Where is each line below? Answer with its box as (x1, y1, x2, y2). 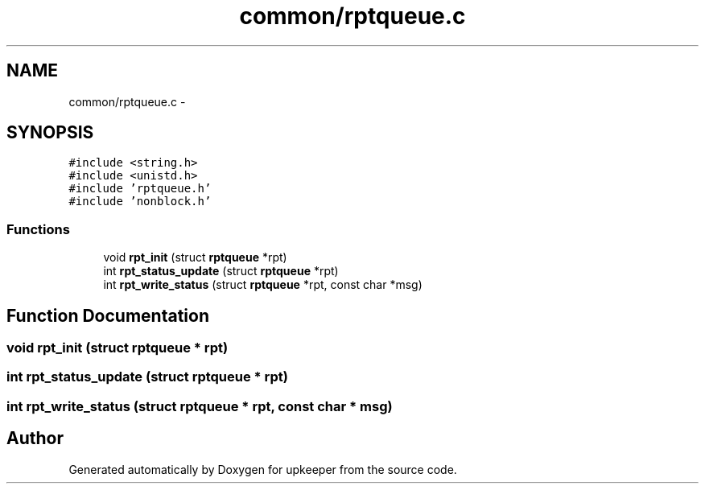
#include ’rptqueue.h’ (68, 182, 212, 196)
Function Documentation (6, 305, 209, 326)
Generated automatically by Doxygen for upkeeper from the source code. (68, 462, 457, 476)
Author (6, 428, 64, 449)
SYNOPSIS (6, 122, 94, 143)
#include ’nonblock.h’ (68, 195, 212, 208)
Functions (6, 220, 70, 237)
